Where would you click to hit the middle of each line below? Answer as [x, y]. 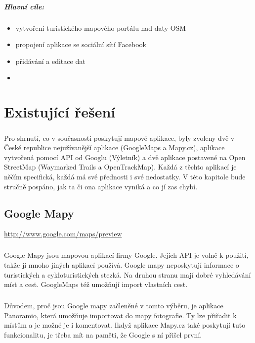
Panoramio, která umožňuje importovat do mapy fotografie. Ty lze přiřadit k [120, 315]
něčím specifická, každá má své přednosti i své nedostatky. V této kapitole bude [125, 177]
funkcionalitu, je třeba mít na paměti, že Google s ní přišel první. [103, 334]
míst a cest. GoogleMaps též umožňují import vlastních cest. [96, 284]
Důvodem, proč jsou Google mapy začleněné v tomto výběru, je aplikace [114, 306]
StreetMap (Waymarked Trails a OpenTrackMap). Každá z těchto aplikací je [120, 167]
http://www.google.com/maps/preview [63, 234]
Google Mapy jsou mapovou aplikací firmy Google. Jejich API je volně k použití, [126, 255]
